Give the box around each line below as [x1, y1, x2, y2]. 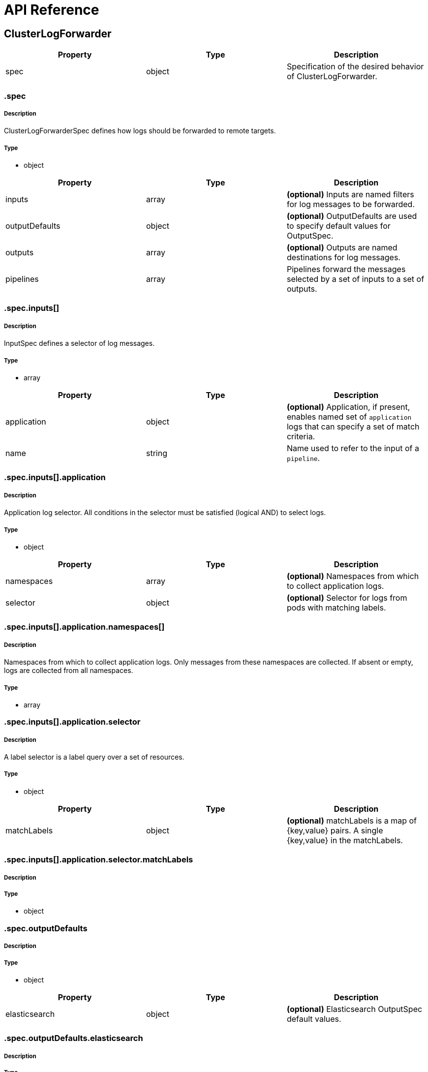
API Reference [4, 1, 99, 18]
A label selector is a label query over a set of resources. [4, 753, 184, 762]
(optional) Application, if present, [286, 402, 410, 412]
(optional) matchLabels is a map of [286, 815, 417, 826]
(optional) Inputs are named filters [286, 189, 414, 200]
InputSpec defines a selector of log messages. [4, 339, 155, 348]
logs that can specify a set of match [286, 422, 420, 432]
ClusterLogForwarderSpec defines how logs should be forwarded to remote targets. [4, 126, 276, 135]
